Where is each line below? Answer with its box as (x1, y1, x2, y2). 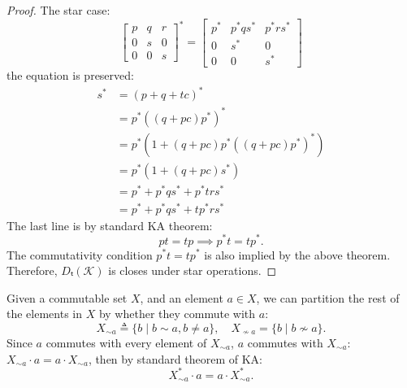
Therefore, (6, 262, 58, 279)
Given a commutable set (6, 289, 128, 306)
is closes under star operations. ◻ (108, 262, 277, 279)
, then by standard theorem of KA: (88, 350, 262, 367)
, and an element (140, 289, 223, 306)
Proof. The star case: (6, 2, 110, 18)
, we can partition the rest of (256, 289, 400, 306)
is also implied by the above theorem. (204, 246, 391, 263)
